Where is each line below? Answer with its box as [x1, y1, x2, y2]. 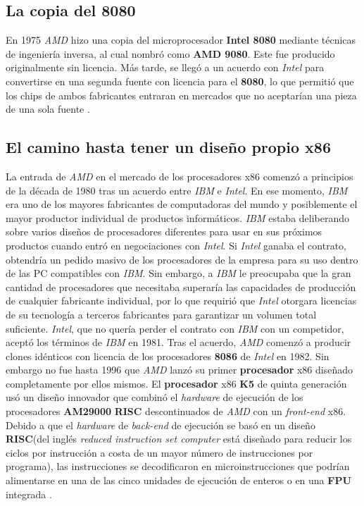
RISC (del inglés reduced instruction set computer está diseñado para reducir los [6, 431, 352, 446]
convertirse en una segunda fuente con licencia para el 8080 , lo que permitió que [6, 73, 354, 88]
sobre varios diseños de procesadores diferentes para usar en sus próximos [6, 224, 322, 239]
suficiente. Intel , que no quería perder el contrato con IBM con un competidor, [6, 321, 344, 335]
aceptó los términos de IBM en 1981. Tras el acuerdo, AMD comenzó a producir [6, 335, 351, 350]
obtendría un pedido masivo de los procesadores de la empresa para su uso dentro [6, 252, 358, 266]
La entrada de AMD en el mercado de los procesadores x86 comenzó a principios [6, 168, 353, 183]
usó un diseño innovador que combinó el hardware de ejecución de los [6, 390, 303, 405]
